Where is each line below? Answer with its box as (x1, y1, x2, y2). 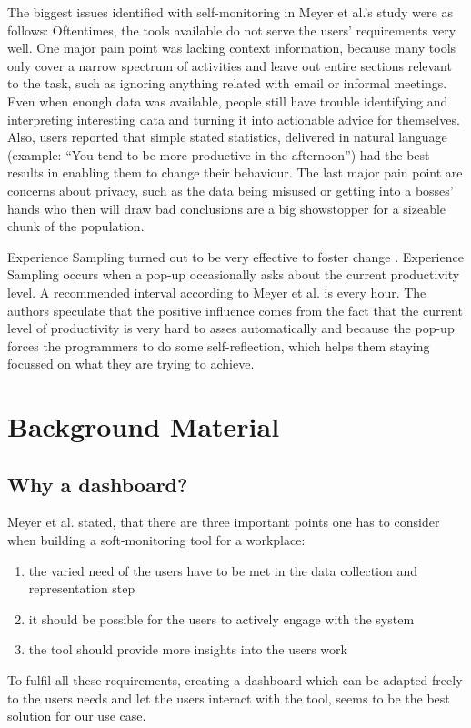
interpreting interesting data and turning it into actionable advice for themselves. (7, 109, 460, 128)
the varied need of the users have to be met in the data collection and (28, 561, 417, 580)
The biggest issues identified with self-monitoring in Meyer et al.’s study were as (7, 3, 453, 21)
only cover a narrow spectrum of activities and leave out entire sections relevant (7, 56, 452, 75)
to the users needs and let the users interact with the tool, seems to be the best (7, 688, 450, 707)
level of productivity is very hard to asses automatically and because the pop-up (7, 318, 455, 338)
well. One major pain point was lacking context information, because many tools (7, 38, 456, 57)
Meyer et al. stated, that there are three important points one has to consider (7, 512, 440, 531)
